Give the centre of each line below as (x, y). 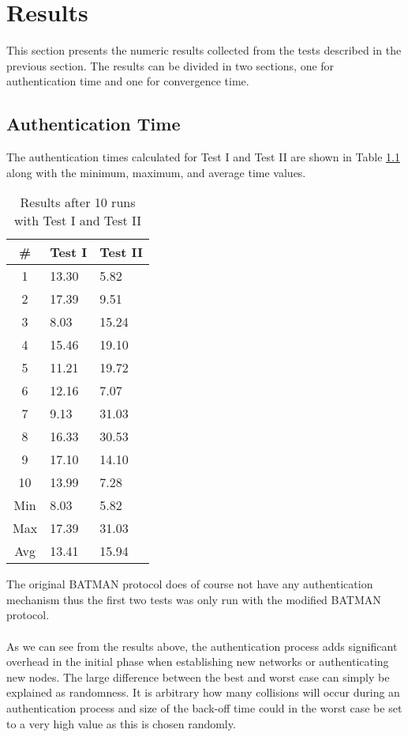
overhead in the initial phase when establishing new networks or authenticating (198, 661)
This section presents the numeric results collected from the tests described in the (204, 50)
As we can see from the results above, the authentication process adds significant (202, 646)
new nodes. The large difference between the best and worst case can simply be (198, 677)
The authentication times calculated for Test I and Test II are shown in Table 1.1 (203, 157)
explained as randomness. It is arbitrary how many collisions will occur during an (203, 692)
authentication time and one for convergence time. (128, 81)
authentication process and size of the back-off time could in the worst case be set (204, 708)
